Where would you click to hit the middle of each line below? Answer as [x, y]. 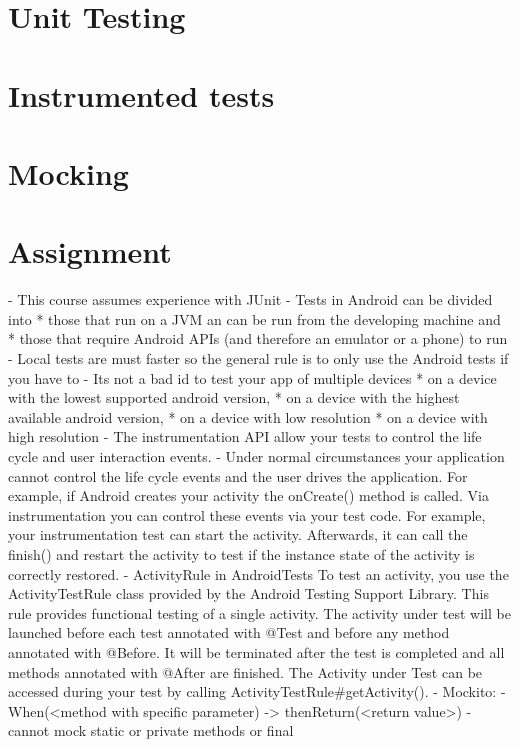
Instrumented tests [141, 94]
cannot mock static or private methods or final [151, 730]
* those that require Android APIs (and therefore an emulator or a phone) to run [258, 338]
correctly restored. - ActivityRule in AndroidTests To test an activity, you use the [258, 573]
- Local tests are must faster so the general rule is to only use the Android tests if [258, 358]
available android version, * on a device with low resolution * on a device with [248, 416]
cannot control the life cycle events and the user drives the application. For [238, 475]
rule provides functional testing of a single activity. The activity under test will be [259, 612]
